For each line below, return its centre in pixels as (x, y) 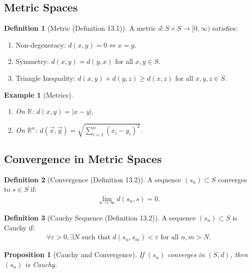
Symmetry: (32, 61)
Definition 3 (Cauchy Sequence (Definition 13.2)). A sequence (100, 217)
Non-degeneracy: (41, 44)
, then (239, 254)
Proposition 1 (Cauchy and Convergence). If (74, 254)
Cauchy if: (20, 227)
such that (96, 238)
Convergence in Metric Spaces (83, 158)
